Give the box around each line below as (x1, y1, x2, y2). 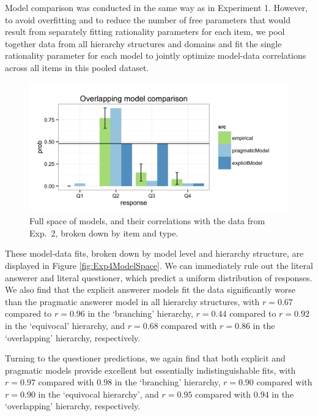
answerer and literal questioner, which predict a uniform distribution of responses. (5, 271, 312, 284)
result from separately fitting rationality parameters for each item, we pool (5, 25, 285, 38)
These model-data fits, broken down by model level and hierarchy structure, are (5, 247, 304, 260)
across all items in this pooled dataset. (5, 61, 149, 74)
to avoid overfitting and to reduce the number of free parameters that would (5, 13, 290, 26)
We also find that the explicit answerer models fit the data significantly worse (5, 283, 295, 296)
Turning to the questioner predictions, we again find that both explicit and (5, 352, 286, 365)
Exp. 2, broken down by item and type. (29, 226, 179, 239)
